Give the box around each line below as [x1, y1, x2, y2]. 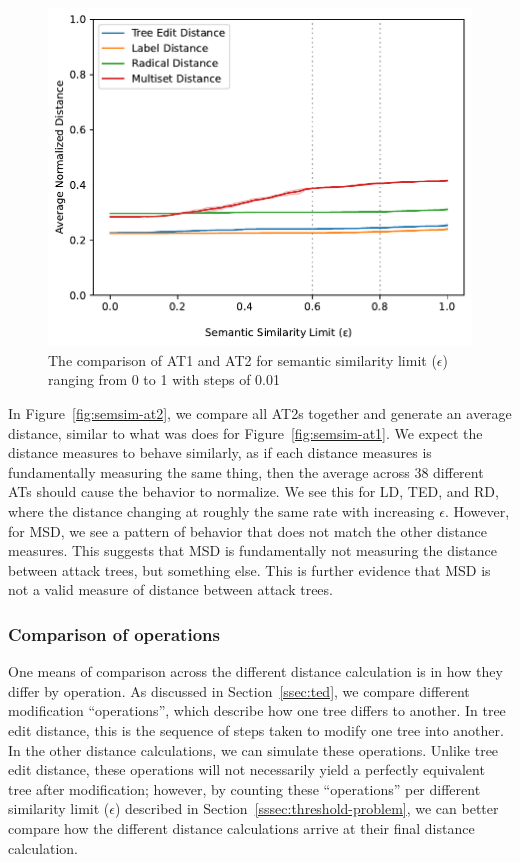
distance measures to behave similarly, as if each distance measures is [8, 442, 432, 463]
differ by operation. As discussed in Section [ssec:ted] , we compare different [8, 680, 470, 701]
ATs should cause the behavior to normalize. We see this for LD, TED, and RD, [8, 481, 499, 502]
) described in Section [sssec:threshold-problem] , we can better [114, 798, 499, 819]
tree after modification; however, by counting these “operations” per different [8, 778, 481, 799]
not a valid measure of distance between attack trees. [8, 579, 333, 600]
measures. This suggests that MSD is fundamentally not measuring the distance [8, 540, 498, 561]
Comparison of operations [8, 621, 220, 646]
